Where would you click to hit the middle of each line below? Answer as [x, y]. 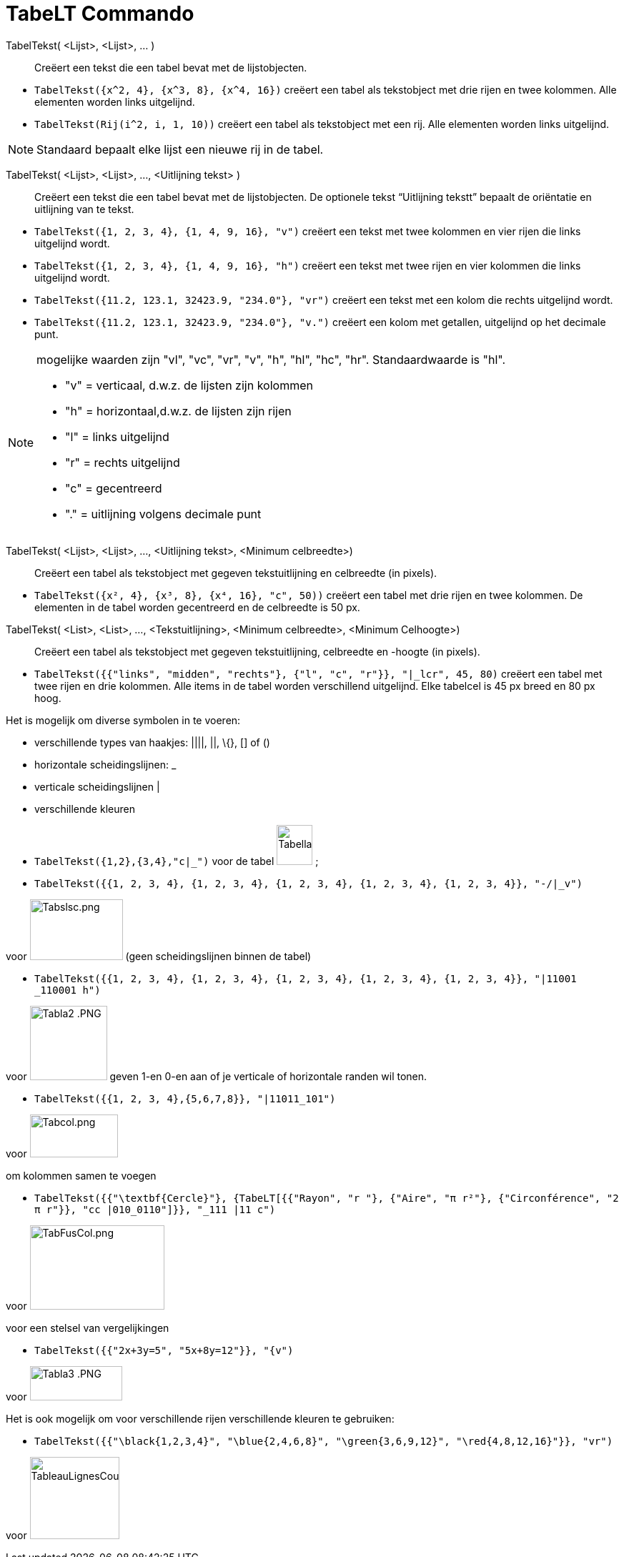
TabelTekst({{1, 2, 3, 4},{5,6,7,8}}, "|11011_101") [185, 1098]
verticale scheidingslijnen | [97, 786]
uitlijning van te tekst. [84, 209]
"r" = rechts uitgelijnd [123, 462]
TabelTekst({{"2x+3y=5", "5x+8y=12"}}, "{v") [164, 1350]
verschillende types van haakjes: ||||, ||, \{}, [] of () [152, 742]
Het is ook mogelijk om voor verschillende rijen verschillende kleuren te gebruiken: [200, 1418]
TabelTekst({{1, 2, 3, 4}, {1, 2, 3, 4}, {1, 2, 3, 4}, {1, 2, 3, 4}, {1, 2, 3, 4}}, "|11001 [306, 978]
